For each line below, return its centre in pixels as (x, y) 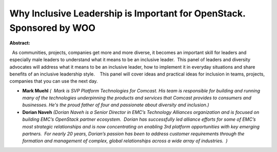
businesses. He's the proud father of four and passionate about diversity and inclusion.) (116, 105)
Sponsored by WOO (53, 28)
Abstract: (20, 43)
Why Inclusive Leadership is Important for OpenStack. (127, 13)
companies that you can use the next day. (54, 81)
